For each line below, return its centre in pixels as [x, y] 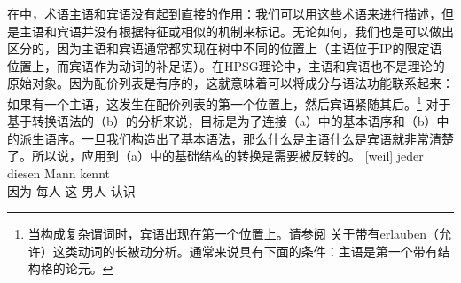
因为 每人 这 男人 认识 [71, 190]
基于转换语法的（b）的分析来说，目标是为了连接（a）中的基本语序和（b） [222, 121]
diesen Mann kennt [59, 173]
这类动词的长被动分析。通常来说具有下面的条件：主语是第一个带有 [245, 251]
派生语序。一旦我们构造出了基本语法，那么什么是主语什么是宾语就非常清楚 [236, 138]
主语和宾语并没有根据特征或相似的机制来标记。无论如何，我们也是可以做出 [236, 31]
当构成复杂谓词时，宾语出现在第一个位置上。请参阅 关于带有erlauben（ [234, 234]
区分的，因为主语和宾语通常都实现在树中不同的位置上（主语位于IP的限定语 [225, 48]
